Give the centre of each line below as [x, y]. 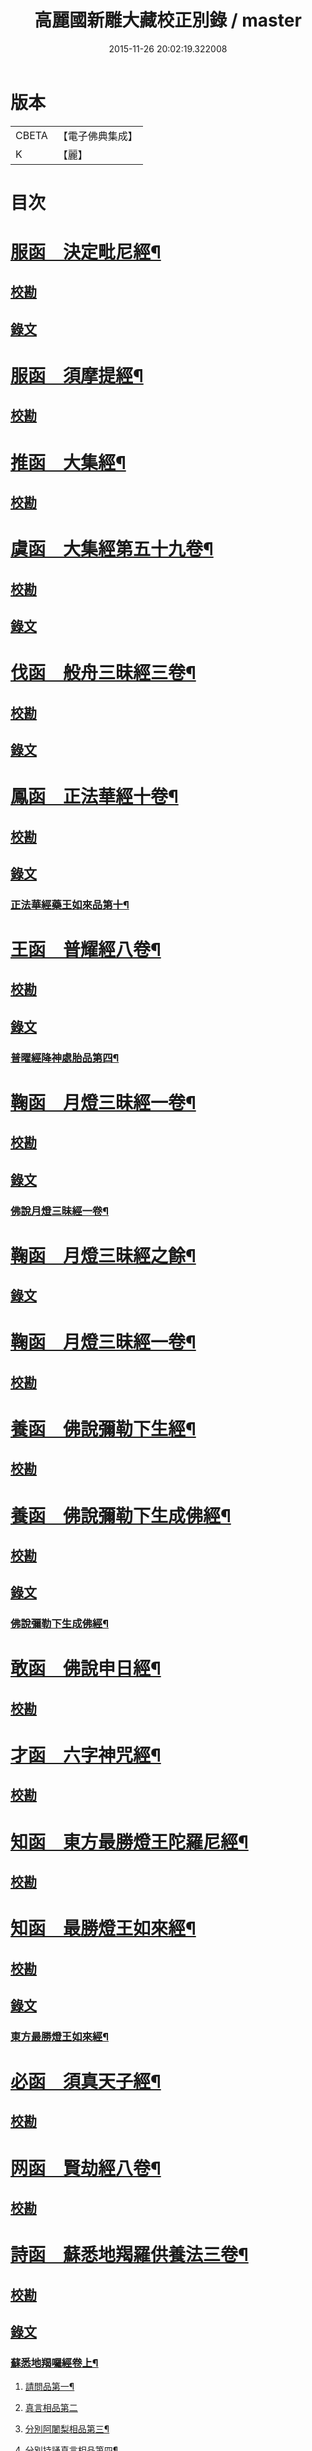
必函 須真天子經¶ [86, 2082]
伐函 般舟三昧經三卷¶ [103, 673]
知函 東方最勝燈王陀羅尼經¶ [129, 1842]
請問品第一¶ [49, 2387]
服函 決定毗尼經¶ [86, 252]
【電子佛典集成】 [97, 136]
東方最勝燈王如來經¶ [60, 2036]
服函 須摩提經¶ [77, 376]
